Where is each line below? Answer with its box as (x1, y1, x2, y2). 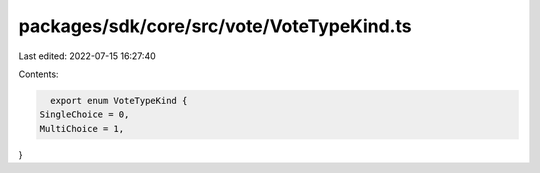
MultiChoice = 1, (39, 123, 125, 134)
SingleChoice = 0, (39, 109, 130, 120)
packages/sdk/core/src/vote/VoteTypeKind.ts (18, 15, 412, 37)
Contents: (18, 68, 59, 80)
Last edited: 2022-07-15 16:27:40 (18, 50, 157, 62)
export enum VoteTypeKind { (50, 95, 188, 106)
